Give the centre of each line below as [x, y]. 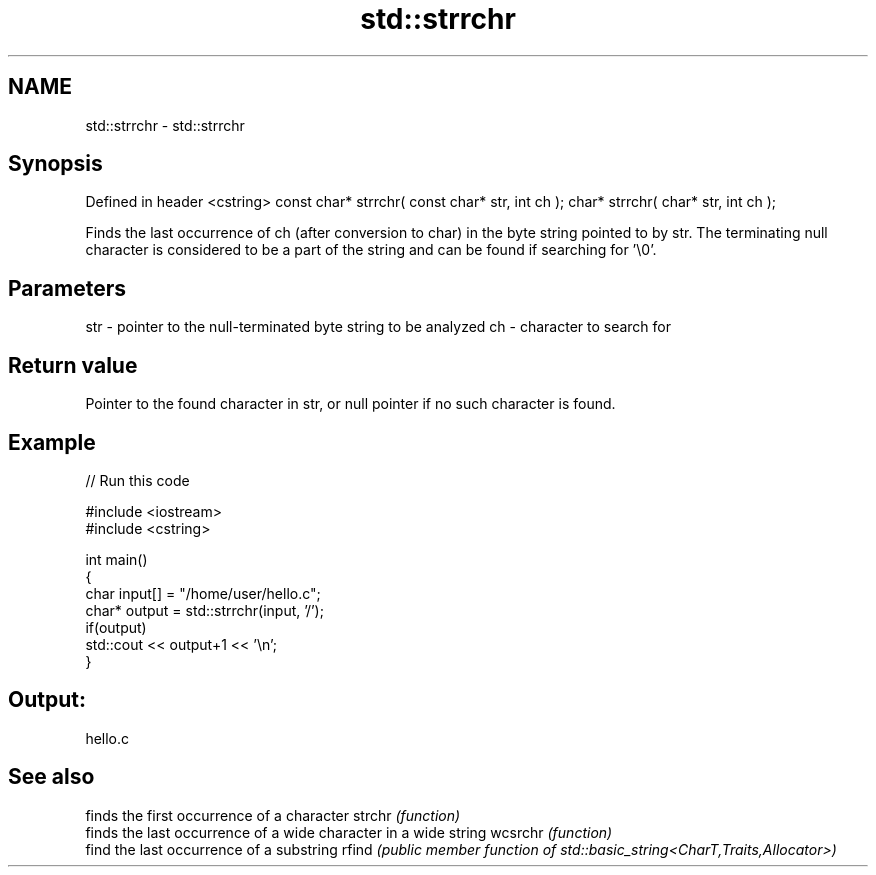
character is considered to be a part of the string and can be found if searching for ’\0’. [371, 250]
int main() [116, 559]
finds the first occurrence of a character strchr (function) [273, 815]
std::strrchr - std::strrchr [165, 125]
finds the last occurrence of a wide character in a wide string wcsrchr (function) [349, 832]
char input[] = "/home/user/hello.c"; [203, 593]
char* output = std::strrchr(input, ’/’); [204, 610]
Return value [73, 365]
